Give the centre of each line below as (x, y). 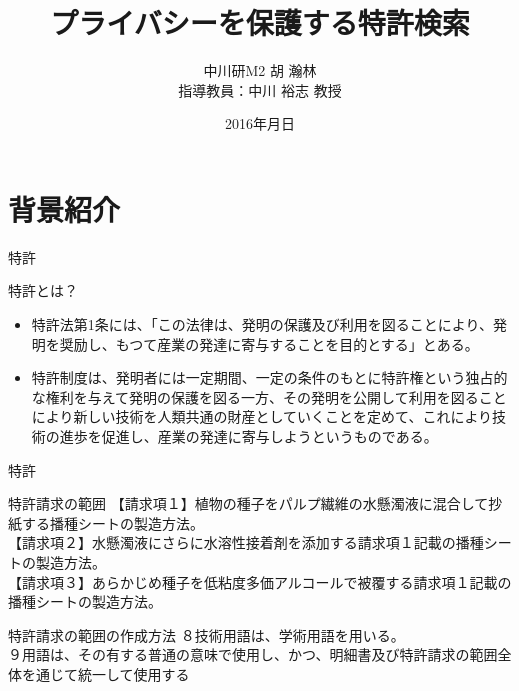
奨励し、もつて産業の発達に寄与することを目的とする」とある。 (269, 343)
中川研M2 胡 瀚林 (260, 70)
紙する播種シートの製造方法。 (106, 522)
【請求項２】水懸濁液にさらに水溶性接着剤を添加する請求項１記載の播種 (246, 542)
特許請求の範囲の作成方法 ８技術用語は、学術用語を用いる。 (206, 634)
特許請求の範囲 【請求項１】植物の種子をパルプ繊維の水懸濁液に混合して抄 (255, 503)
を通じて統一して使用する (105, 673)
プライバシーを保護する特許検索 (260, 22)
